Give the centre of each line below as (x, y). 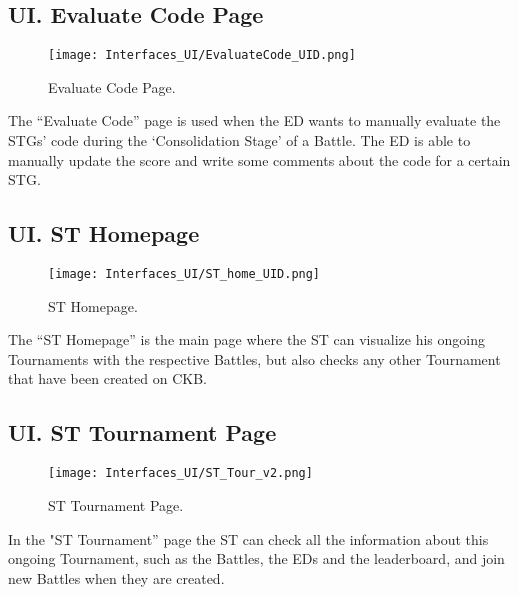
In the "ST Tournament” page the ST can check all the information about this (248, 538)
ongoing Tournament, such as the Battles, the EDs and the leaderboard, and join (256, 558)
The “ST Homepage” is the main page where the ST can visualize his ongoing (246, 339)
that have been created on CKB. (107, 378)
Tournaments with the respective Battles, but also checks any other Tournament (254, 358)
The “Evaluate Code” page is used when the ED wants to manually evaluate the (254, 120)
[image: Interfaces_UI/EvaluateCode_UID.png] (202, 55)
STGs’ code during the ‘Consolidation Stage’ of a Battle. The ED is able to (239, 140)
